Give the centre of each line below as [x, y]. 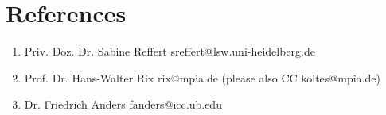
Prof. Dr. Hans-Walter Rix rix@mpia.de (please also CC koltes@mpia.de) [202, 77]
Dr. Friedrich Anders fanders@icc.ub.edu [123, 104]
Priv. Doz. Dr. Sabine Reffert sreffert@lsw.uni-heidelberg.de [170, 51]
